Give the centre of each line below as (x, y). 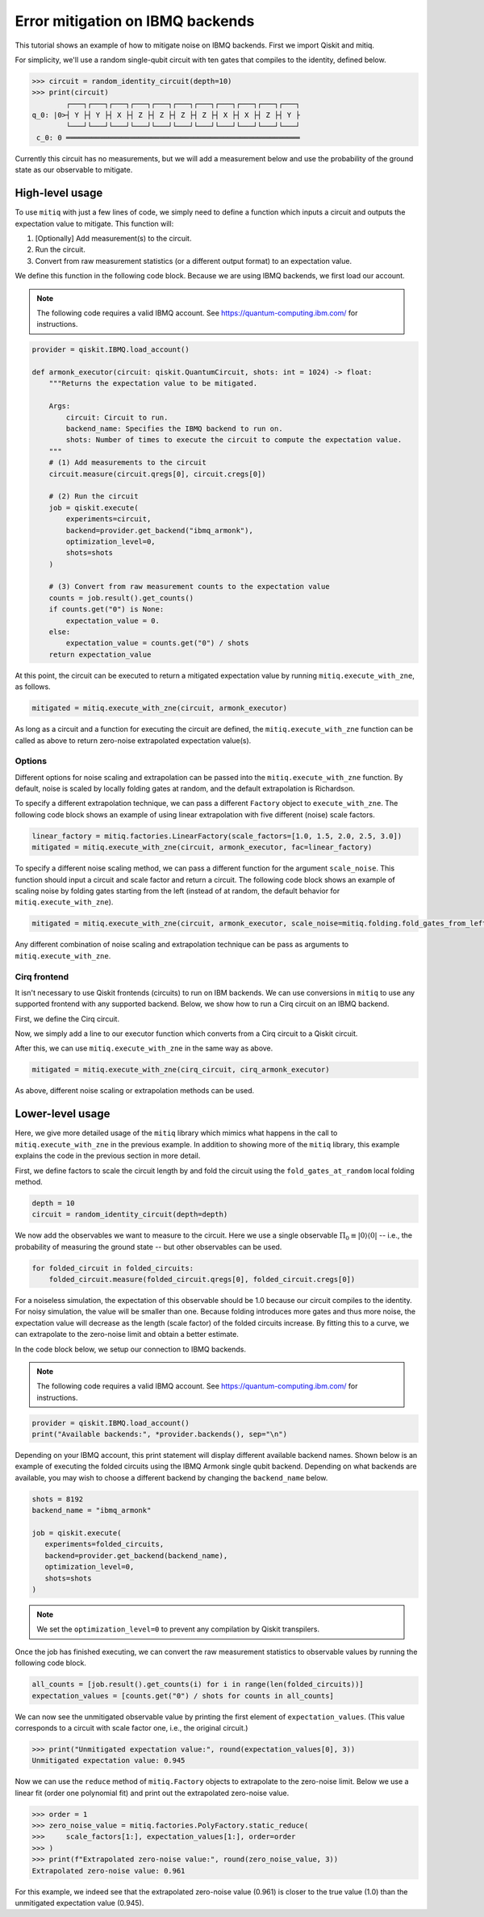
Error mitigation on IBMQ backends (135, 21)
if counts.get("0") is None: (106, 610)
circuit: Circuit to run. (117, 417)
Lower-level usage (63, 1114)
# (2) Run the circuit (94, 497)
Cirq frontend (42, 976)
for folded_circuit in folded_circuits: (113, 1268)
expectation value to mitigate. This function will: (94, 223)
